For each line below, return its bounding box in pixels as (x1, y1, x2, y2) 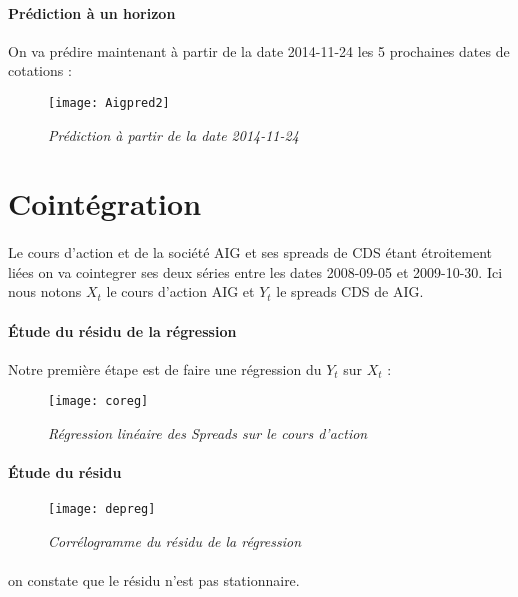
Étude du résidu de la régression (8, 320, 237, 341)
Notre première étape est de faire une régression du (8, 358, 322, 379)
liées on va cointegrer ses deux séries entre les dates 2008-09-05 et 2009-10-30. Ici (8, 261, 503, 282)
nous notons (8, 281, 82, 302)
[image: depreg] (48, 502, 156, 517)
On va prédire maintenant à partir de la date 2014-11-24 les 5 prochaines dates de (8, 40, 510, 61)
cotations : (8, 60, 72, 81)
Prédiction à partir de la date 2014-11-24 (48, 124, 299, 145)
